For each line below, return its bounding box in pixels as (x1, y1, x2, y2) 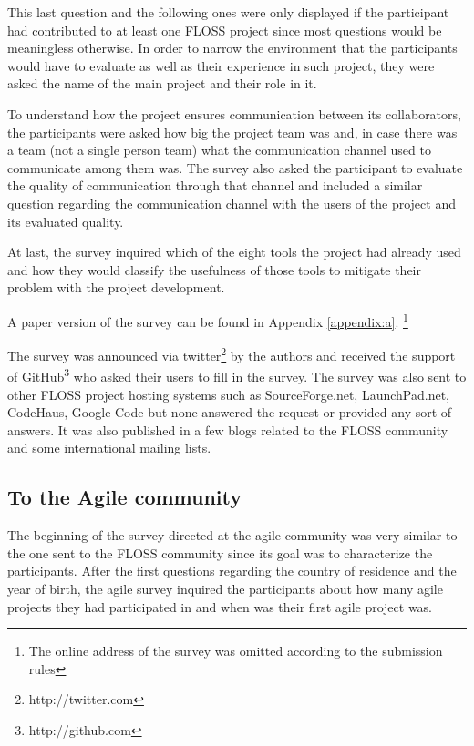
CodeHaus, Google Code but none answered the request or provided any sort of (7, 403, 452, 422)
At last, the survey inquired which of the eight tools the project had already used (7, 242, 461, 261)
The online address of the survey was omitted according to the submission (28, 641, 443, 660)
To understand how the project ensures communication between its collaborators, (7, 104, 461, 123)
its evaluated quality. (7, 211, 124, 230)
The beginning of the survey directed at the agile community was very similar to (7, 526, 458, 545)
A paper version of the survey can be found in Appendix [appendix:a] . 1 (7, 309, 408, 331)
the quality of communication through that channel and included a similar (7, 176, 423, 195)
